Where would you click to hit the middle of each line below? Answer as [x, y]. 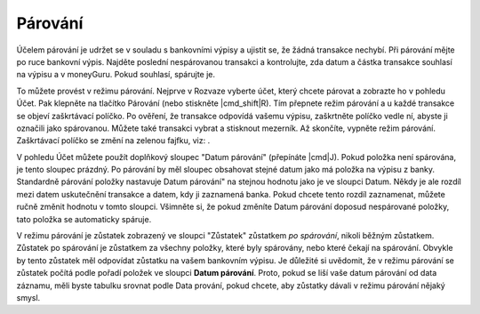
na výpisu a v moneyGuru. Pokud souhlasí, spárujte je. [116, 75]
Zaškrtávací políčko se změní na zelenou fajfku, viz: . [113, 141]
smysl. [28, 297]
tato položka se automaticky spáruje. [84, 219]
